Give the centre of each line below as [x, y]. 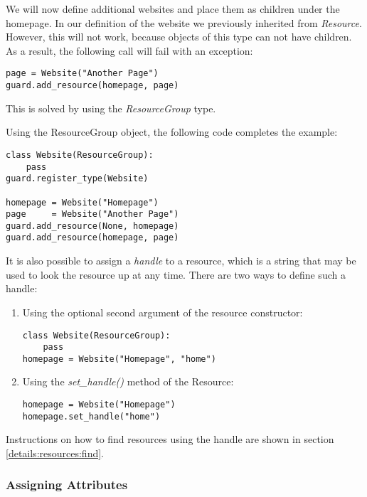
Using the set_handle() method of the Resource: [128, 381]
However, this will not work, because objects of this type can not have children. [179, 37]
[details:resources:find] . [55, 453]
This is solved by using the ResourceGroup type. [111, 108]
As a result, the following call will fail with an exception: [129, 50]
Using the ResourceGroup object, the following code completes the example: [172, 132]
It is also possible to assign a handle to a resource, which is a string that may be [181, 261]
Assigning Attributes [67, 485]
